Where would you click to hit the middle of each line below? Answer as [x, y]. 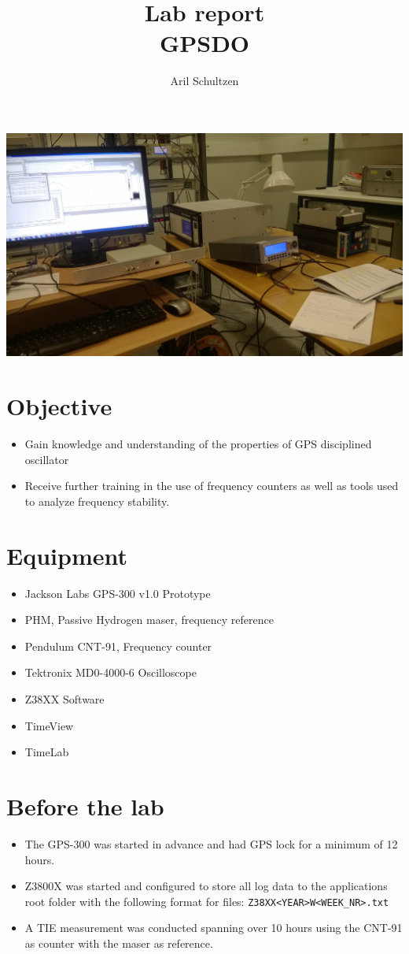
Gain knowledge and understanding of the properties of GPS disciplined [198, 444]
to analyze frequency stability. [97, 501]
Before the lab [85, 806]
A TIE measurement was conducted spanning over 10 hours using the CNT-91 [214, 928]
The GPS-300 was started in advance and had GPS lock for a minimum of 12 [211, 843]
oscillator [47, 459]
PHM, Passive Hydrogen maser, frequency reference [149, 620]
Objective [59, 406]
